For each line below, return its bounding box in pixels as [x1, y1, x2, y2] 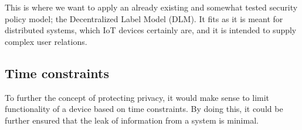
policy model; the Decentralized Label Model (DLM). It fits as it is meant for [5, 12, 283, 24]
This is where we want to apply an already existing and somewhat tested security [5, 1, 298, 13]
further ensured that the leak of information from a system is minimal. [5, 114, 259, 126]
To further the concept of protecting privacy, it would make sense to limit [5, 91, 270, 103]
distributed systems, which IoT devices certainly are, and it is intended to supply [5, 24, 297, 36]
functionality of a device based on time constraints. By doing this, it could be [5, 103, 283, 115]
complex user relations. [5, 35, 87, 47]
